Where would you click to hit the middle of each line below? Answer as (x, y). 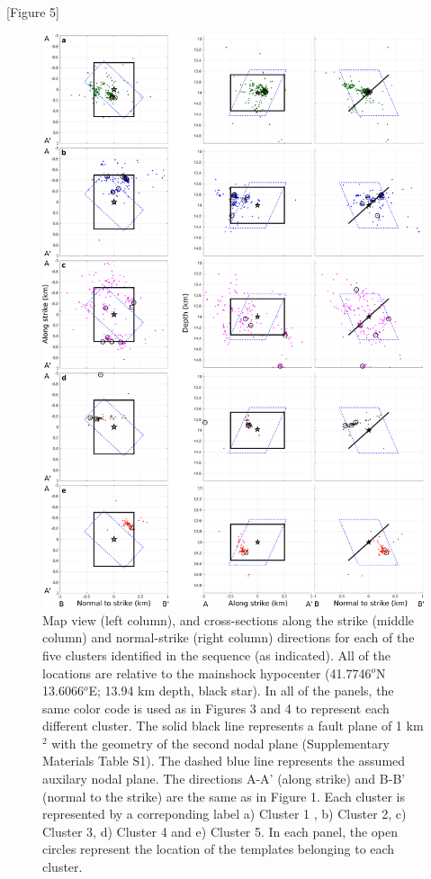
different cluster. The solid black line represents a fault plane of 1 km (233, 726)
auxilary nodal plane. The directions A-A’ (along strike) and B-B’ (224, 779)
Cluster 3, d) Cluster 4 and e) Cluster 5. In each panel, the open (220, 831)
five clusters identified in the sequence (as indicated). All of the (216, 655)
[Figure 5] (33, 12)
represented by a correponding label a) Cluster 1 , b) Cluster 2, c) (224, 814)
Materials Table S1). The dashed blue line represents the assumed (224, 761)
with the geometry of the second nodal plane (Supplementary (220, 743)
